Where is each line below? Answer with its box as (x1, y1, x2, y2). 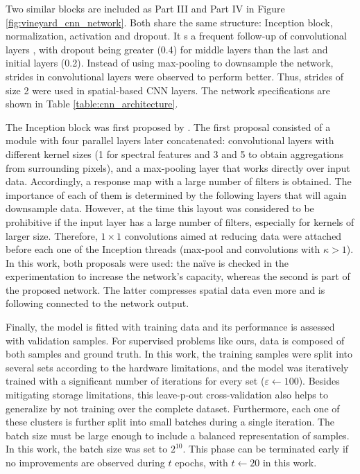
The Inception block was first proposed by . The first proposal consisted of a (6, 119, 331, 134)
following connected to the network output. (6, 296, 189, 310)
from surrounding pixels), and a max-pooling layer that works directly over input (6, 160, 350, 175)
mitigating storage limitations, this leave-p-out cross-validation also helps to (6, 387, 328, 402)
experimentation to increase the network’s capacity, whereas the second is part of (6, 269, 350, 283)
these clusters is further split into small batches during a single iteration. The (6, 414, 335, 429)
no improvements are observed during (6, 455, 165, 469)
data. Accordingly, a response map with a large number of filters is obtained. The (6, 174, 352, 188)
